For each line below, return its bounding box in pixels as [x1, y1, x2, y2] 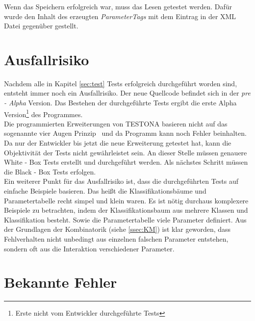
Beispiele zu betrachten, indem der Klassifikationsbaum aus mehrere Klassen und [4, 205, 248, 215]
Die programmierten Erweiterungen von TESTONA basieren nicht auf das [4, 118, 228, 128]
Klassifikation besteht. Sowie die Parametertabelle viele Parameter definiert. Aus [4, 214, 247, 224]
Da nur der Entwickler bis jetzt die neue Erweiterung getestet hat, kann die [4, 137, 231, 148]
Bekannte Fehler [4, 272, 117, 292]
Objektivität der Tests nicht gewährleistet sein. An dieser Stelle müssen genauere [4, 147, 247, 157]
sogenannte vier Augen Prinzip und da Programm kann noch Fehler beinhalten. [4, 128, 247, 138]
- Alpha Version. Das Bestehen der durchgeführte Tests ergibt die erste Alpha [4, 97, 237, 107]
